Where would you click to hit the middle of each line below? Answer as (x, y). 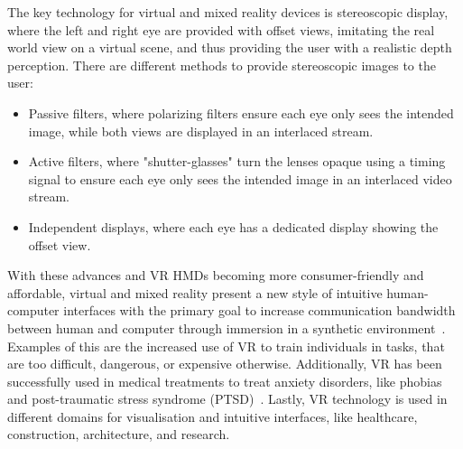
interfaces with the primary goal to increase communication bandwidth (259, 310)
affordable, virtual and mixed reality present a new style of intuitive (195, 292)
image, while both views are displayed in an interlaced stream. (201, 131)
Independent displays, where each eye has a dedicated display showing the (233, 226)
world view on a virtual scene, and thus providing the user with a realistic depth (230, 47)
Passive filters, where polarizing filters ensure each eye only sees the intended (241, 112)
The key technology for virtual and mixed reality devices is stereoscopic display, (228, 12)
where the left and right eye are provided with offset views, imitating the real (221, 29)
